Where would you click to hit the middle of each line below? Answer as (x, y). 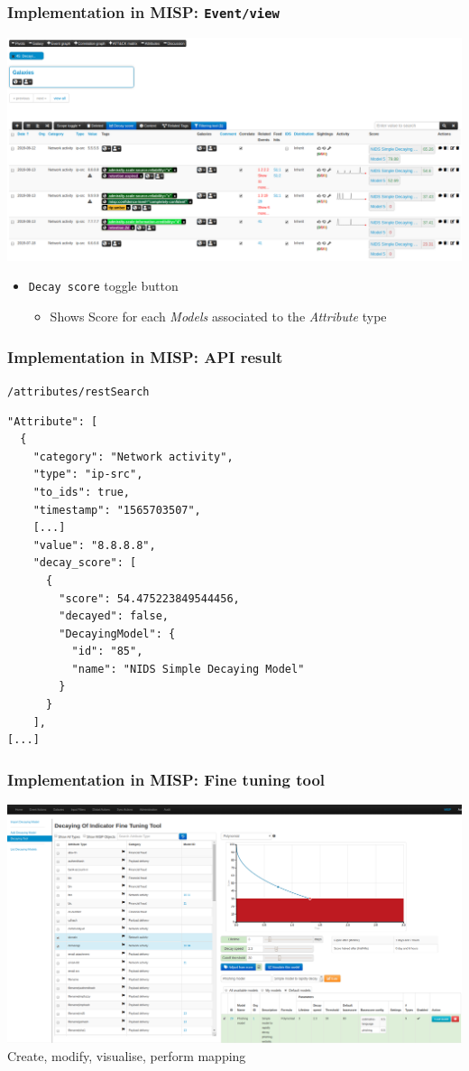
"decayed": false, (114, 616)
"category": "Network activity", (133, 456)
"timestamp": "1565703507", (117, 510)
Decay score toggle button (103, 286)
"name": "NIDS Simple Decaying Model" (188, 669)
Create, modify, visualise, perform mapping (127, 1055)
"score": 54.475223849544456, (149, 598)
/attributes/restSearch (78, 391)
